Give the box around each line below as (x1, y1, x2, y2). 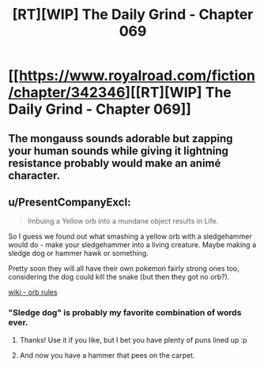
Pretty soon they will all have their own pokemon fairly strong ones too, (8, 264, 239, 273)
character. (8, 168, 61, 182)
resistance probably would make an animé (8, 156, 221, 170)
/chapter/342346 (8, 84, 126, 102)
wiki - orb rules (8, 287, 58, 297)
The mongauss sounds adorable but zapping (8, 132, 233, 145)
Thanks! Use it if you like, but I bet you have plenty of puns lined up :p (19, 335, 247, 344)
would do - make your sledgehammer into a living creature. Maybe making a (8, 240, 257, 250)
